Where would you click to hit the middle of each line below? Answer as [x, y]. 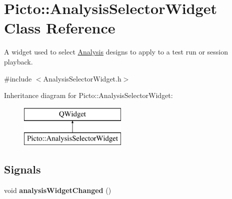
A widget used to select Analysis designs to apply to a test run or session [116, 52]
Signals [22, 169]
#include [18, 78]
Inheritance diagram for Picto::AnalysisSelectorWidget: [88, 95]
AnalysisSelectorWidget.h [82, 78]
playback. [18, 61]
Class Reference [60, 28]
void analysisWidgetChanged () [58, 190]
